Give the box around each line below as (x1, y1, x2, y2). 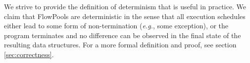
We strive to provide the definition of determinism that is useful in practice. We (4, 1, 246, 11)
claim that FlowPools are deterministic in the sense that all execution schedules (4, 11, 246, 21)
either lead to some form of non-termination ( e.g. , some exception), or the (4, 21, 229, 31)
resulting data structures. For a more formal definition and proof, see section (4, 40, 237, 50)
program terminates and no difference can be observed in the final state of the (4, 30, 241, 40)
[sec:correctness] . (4, 49, 54, 59)
